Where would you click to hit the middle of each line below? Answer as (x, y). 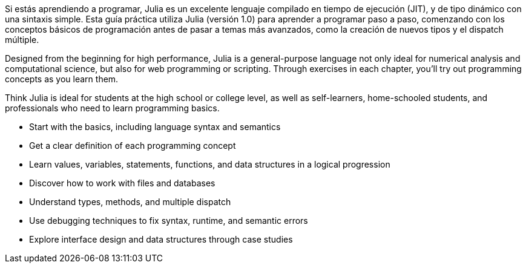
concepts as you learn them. (62, 79)
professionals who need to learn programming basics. (112, 108)
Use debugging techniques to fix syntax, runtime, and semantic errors (169, 221)
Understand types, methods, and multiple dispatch (130, 202)
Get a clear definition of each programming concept (133, 145)
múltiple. (22, 40)
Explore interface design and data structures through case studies (161, 239)
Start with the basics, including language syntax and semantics (155, 127)
